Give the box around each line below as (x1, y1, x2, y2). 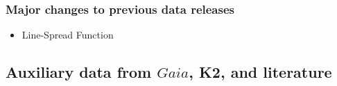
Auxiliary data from (6, 61, 152, 83)
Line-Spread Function (21, 28, 114, 42)
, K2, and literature (189, 61, 332, 83)
